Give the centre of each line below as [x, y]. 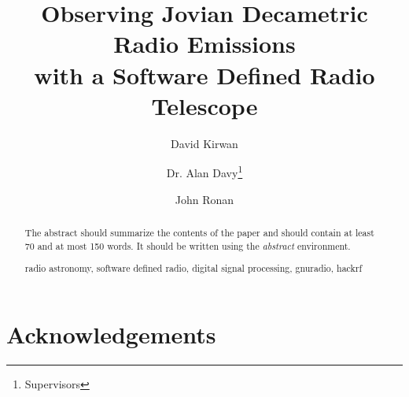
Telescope [204, 105]
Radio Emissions [204, 44]
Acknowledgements [111, 334]
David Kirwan [204, 143]
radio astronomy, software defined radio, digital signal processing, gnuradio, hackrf [193, 268]
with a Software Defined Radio [204, 74]
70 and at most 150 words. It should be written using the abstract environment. [188, 245]
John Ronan [204, 199]
